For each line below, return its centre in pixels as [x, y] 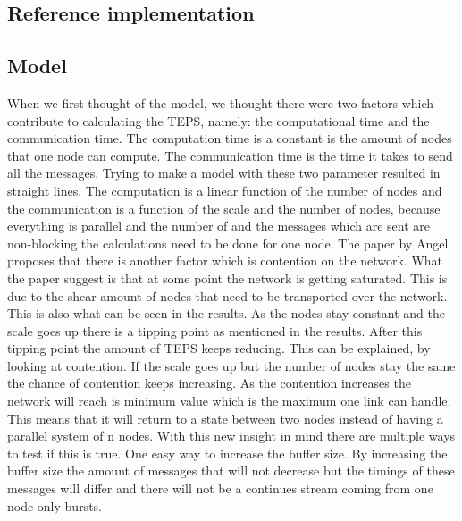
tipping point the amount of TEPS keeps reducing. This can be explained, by [219, 348]
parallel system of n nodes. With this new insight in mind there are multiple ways [231, 436]
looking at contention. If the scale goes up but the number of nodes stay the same [231, 365]
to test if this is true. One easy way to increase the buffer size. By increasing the [227, 453]
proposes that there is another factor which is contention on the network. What [225, 260]
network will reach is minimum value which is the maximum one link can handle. [229, 401]
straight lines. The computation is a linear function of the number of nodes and [225, 190]
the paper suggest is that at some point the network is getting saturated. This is [227, 277]
